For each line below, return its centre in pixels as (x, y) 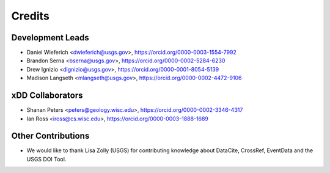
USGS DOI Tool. (46, 159)
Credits (31, 16)
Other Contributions (50, 136)
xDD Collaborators (47, 96)
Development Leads (50, 38)
